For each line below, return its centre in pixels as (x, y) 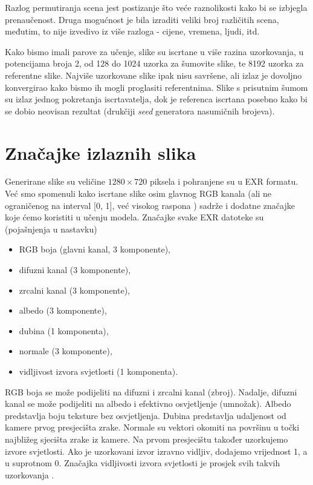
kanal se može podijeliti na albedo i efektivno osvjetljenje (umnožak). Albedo (148, 404)
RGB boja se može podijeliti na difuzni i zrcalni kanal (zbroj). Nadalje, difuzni (151, 391)
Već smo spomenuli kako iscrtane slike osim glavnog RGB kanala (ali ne (138, 193)
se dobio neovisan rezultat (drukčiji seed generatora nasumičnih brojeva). (140, 111)
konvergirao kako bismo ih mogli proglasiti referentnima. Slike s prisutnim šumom (156, 87)
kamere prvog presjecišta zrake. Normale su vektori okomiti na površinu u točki (152, 427)
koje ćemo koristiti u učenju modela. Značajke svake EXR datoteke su (134, 217)
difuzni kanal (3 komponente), (75, 270)
